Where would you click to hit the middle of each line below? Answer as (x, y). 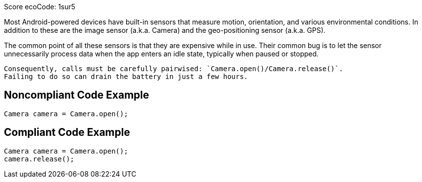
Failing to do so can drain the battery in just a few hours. (126, 77)
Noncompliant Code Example (77, 95)
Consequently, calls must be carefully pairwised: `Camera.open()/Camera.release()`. (174, 69)
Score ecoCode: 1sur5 (40, 7)
